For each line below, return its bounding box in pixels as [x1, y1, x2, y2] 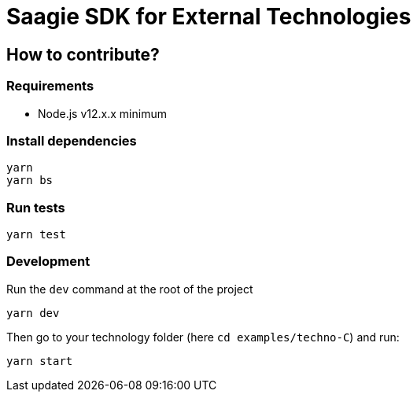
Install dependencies [6, 132, 137, 149]
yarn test [6, 228, 66, 241]
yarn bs [6, 174, 54, 187]
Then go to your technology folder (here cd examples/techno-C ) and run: [6, 330, 400, 344]
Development [6, 253, 90, 270]
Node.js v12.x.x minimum [38, 106, 167, 120]
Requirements [6, 78, 94, 94]
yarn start [6, 354, 73, 367]
